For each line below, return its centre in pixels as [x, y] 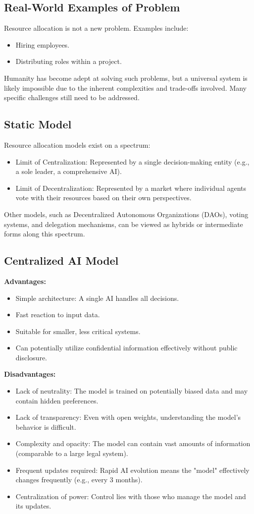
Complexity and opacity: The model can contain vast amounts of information [133, 443]
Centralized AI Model [61, 260]
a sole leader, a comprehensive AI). [69, 171]
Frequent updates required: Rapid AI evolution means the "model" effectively [132, 470]
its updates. [33, 506]
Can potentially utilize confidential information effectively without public [127, 348]
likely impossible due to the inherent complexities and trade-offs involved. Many [125, 87]
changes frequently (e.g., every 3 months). [79, 480]
